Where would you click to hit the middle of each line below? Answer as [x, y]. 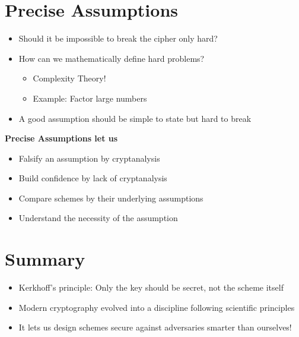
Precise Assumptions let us [61, 138]
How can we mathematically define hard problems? [112, 58]
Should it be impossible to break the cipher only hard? [118, 38]
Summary [45, 259]
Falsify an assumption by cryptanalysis [89, 158]
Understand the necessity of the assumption [98, 218]
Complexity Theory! [69, 78]
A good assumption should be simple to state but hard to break [135, 118]
